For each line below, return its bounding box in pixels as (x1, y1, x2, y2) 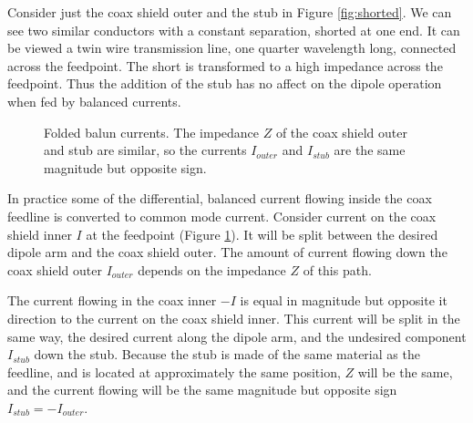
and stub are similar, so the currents (44, 140, 247, 160)
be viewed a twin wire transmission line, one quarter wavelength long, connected (7, 38, 457, 57)
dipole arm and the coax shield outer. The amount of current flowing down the (7, 242, 447, 262)
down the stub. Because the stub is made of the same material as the (34, 345, 420, 364)
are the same (334, 140, 406, 160)
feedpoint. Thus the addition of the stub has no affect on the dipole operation (7, 74, 442, 93)
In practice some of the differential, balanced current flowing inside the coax (7, 189, 432, 208)
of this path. (303, 260, 372, 279)
